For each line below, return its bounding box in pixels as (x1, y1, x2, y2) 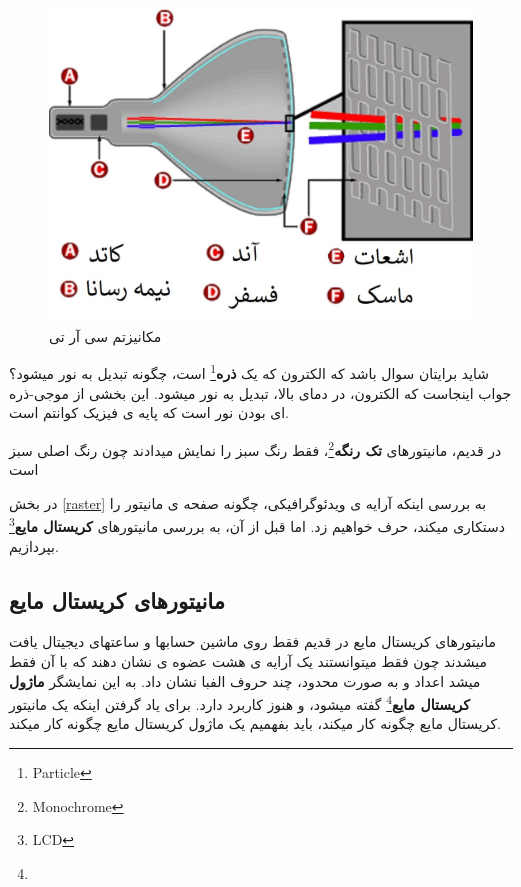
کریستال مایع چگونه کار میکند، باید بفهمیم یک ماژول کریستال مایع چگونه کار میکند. (9, 713, 501, 734)
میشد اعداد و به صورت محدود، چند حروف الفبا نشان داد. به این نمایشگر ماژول (9, 670, 481, 691)
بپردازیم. (9, 535, 59, 556)
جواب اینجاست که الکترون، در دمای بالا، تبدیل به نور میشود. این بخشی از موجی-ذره (9, 382, 512, 403)
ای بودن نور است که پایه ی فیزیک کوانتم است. (9, 402, 289, 423)
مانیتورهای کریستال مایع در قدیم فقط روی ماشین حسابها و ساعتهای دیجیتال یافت (9, 631, 497, 652)
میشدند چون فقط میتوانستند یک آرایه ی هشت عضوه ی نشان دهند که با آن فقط (9, 650, 487, 671)
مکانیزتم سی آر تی (49, 325, 162, 346)
